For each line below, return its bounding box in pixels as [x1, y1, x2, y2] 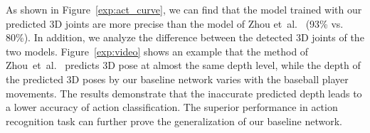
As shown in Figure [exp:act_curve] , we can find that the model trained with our [6, 2, 362, 16]
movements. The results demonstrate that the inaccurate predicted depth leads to [6, 85, 362, 100]
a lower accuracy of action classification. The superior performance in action [6, 100, 338, 115]
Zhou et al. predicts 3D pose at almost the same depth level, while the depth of [6, 58, 361, 73]
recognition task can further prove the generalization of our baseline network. [6, 113, 342, 128]
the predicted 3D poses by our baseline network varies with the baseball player [6, 71, 349, 86]
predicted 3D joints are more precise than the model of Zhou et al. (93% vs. [6, 16, 344, 31]
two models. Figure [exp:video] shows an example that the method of [6, 43, 309, 58]
